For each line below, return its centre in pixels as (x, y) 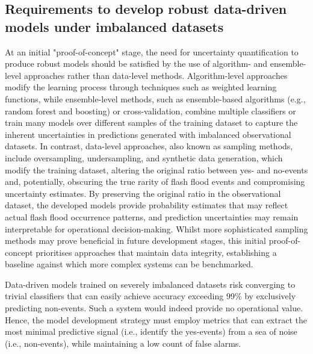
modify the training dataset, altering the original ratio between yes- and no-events (156, 169)
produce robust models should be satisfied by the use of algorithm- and (136, 64)
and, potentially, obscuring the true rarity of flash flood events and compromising (155, 182)
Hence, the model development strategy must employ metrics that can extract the (156, 319)
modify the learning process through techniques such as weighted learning (141, 87)
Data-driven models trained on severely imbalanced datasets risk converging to (150, 284)
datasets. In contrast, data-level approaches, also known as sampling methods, (149, 146)
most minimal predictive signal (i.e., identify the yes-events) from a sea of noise (151, 331)
